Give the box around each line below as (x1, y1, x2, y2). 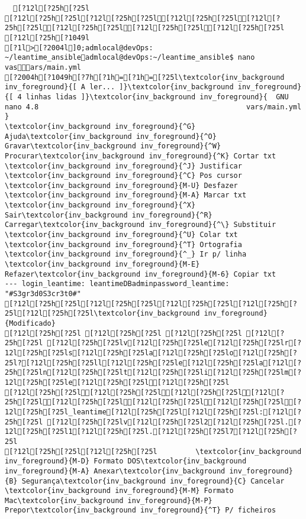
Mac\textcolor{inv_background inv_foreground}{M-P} (5, 496, 212, 505)
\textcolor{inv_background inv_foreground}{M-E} (5, 260, 200, 269)
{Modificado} (5, 319, 56, 327)
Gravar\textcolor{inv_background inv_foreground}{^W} (5, 142, 221, 151)
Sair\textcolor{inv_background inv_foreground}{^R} (5, 210, 212, 219)
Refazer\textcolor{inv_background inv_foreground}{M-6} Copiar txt (5, 270, 276, 278)
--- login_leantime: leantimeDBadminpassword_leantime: (5, 280, 230, 288)
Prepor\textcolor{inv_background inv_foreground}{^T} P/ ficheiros (5, 506, 276, 515)
